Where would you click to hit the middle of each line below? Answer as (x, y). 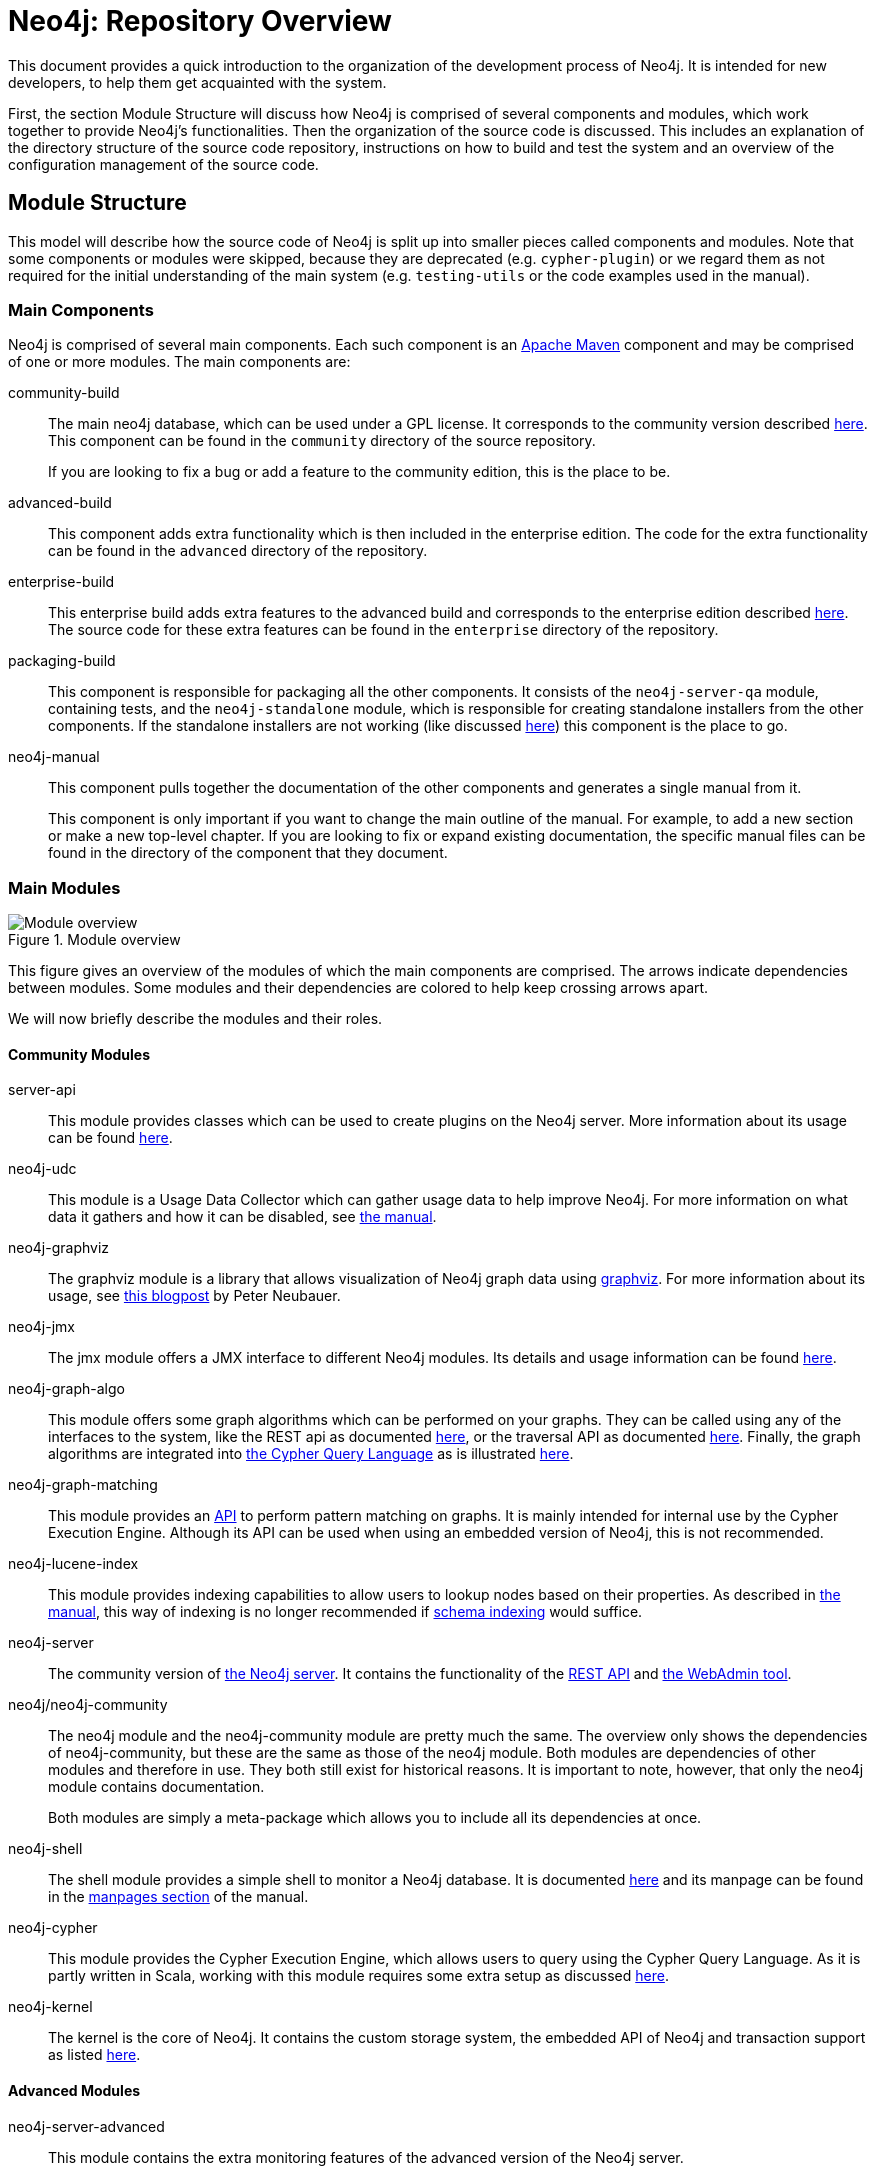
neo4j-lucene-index (73, 1564)
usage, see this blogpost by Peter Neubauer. (194, 1296)
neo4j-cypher (53, 1928)
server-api (42, 1090)
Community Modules (79, 1054)
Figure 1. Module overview (94, 940)
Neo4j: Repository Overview (200, 21)
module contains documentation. (156, 1787)
